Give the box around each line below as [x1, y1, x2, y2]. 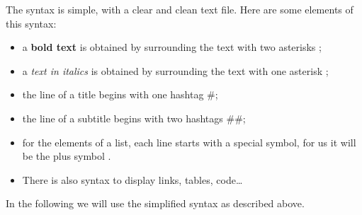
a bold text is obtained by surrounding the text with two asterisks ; [22, 40, 322, 54]
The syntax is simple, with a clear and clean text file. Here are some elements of [6, 2, 353, 16]
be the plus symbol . [22, 149, 111, 163]
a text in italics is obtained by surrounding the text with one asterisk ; [22, 63, 329, 78]
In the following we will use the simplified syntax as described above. [6, 196, 305, 211]
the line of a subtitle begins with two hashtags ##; [22, 110, 246, 125]
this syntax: [6, 16, 57, 30]
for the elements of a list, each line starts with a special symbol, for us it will [22, 134, 356, 149]
